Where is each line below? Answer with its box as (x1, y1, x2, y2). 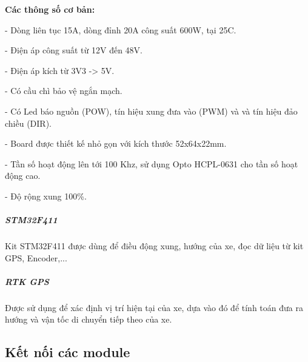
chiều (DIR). (5, 116, 52, 129)
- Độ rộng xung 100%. (5, 189, 87, 202)
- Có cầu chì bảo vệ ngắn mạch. (5, 84, 122, 97)
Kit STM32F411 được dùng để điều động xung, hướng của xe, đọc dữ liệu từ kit (5, 240, 304, 252)
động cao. (5, 169, 41, 182)
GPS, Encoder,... (5, 251, 67, 264)
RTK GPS (5, 275, 49, 287)
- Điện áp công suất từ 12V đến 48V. (5, 44, 142, 56)
